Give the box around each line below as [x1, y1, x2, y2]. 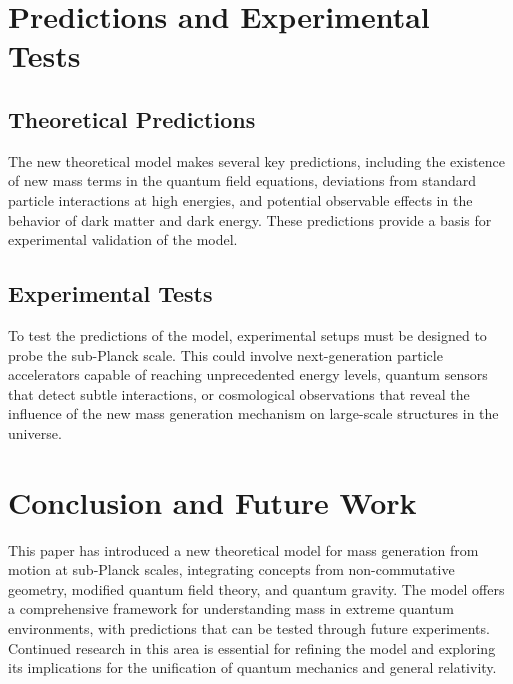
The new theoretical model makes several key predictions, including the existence [8, 150, 505, 171]
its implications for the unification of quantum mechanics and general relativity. [8, 657, 497, 678]
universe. [8, 422, 62, 443]
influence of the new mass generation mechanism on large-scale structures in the [8, 403, 499, 424]
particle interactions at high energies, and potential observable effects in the [8, 189, 473, 210]
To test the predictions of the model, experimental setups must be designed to [8, 324, 487, 345]
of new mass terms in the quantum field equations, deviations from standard [8, 170, 477, 191]
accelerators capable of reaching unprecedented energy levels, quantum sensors [8, 364, 488, 385]
